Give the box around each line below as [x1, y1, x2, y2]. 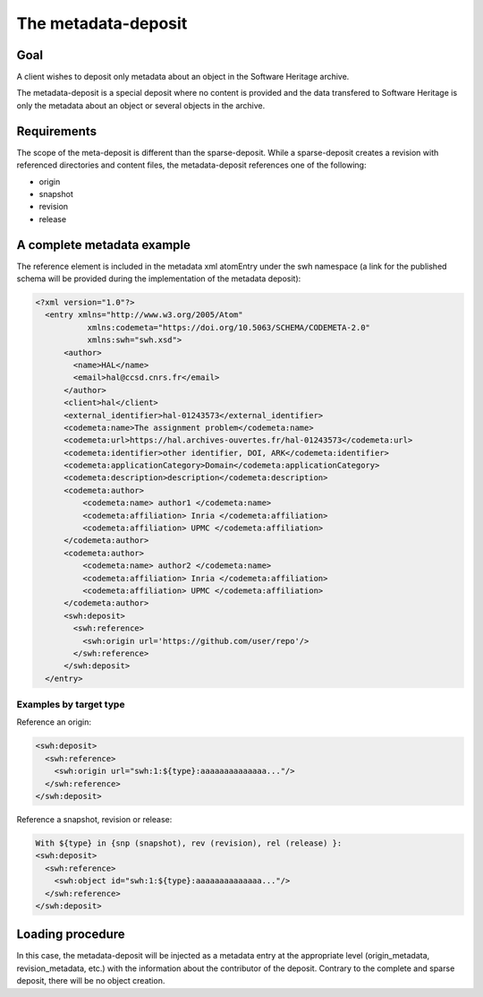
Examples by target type [16, 699, 125, 711]
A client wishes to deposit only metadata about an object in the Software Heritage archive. [16, 72, 350, 82]
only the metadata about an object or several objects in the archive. [16, 99, 266, 111]
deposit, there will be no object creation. [16, 976, 165, 986]
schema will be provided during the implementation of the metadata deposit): [16, 273, 301, 284]
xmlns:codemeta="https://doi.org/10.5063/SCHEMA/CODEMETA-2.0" [87, 322, 371, 332]
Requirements [16, 124, 97, 139]
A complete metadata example [16, 237, 191, 253]
